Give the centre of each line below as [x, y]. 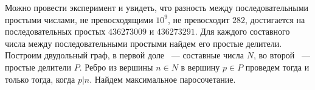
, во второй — [282, 55]
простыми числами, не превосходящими [79, 19]
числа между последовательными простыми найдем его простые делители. [144, 43]
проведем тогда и [277, 67]
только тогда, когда [40, 79]
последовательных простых [55, 31]
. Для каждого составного [242, 31]
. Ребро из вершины [116, 67]
